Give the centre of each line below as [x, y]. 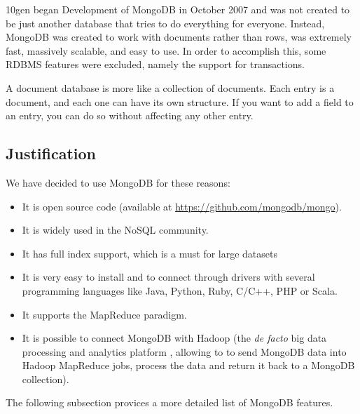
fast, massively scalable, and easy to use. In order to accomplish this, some [166, 50]
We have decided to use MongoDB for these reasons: [118, 182]
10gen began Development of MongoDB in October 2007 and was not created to [178, 9]
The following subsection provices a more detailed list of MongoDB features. [169, 402]
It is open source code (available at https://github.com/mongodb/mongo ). [182, 206]
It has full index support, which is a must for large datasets [150, 253]
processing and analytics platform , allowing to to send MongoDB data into [184, 351]
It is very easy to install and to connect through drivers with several [168, 277]
